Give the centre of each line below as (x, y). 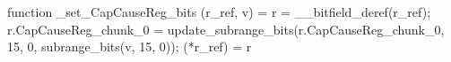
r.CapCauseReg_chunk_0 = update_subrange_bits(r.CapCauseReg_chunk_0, (226, 29)
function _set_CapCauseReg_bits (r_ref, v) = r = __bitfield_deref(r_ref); (219, 12)
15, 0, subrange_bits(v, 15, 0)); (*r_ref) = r (130, 46)
